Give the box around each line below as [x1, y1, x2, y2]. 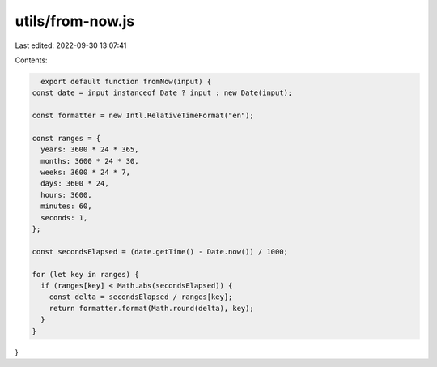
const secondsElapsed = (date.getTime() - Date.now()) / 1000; [32, 247, 289, 256]
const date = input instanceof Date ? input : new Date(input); [32, 88, 293, 97]
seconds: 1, [40, 213, 88, 222]
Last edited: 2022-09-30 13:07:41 [15, 41, 127, 50]
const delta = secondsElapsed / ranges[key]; [49, 292, 233, 301]
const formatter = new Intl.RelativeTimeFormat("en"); [32, 111, 254, 121]
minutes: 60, [40, 202, 92, 211]
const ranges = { [32, 134, 101, 143]
